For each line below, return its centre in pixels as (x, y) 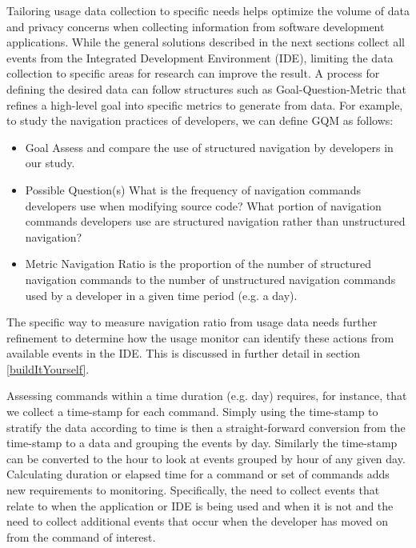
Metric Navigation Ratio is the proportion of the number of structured (198, 264)
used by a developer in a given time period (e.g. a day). (161, 295)
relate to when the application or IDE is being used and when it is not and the (200, 505)
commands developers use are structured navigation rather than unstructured (215, 221)
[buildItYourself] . (48, 368)
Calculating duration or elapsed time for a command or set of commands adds (198, 474)
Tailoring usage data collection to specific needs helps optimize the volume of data (208, 10)
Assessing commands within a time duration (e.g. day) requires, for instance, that (207, 396)
